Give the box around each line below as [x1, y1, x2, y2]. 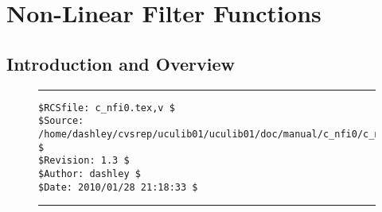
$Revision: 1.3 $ [38, 155, 130, 167]
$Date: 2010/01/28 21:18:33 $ [38, 181, 198, 193]
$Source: [38, 115, 84, 127]
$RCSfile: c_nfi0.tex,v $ [38, 102, 175, 114]
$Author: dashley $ [38, 168, 141, 179]
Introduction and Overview [6, 51, 236, 75]
